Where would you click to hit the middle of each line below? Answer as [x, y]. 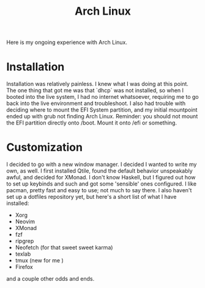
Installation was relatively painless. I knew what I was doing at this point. [97, 84]
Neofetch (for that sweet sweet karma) [64, 248]
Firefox [24, 267]
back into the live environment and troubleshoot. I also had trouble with [96, 103]
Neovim [25, 221]
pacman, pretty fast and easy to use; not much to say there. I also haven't [99, 190]
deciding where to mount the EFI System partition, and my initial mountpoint [102, 110]
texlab [23, 254]
